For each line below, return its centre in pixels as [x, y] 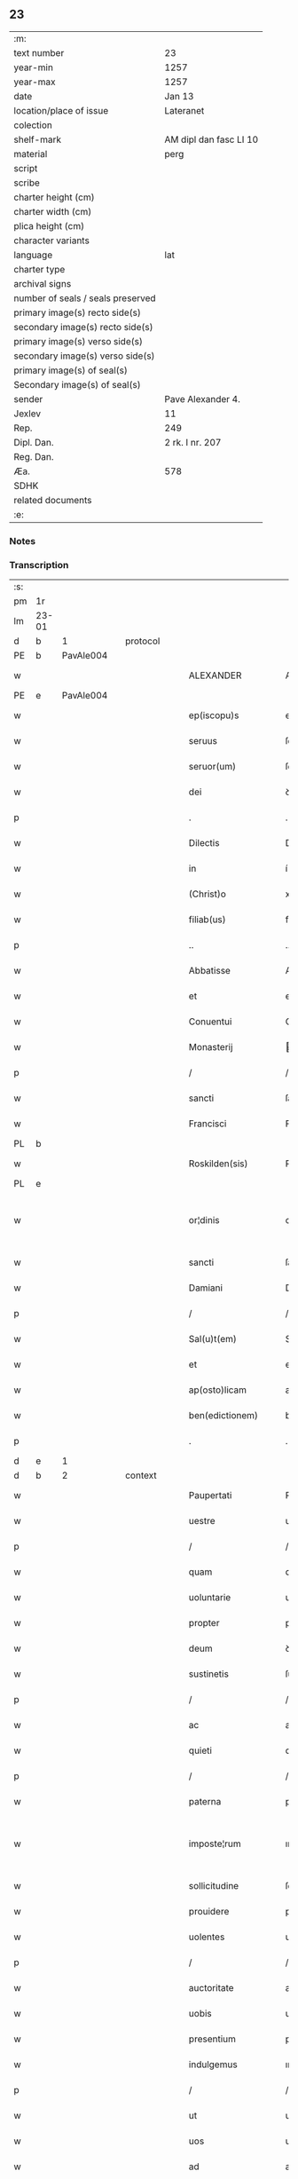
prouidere [209, 1912]
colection [33, 125]
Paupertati [210, 1496]
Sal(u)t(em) [212, 1339]
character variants [52, 241]
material [31, 154]
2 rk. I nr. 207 [193, 442]
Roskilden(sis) [218, 1164]
